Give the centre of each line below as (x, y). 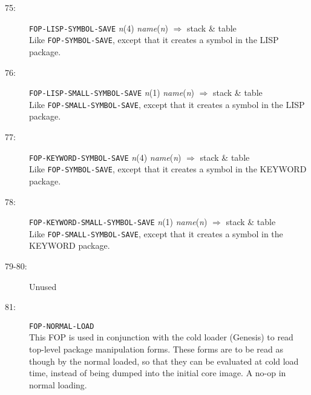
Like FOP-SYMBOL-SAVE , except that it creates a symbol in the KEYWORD (168, 169)
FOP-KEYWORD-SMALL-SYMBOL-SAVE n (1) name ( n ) (118, 222)
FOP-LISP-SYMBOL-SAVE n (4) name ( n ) (99, 28)
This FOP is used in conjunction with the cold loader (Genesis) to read (161, 337)
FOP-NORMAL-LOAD (62, 326)
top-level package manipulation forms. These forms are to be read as (156, 349)
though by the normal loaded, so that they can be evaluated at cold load (164, 361)
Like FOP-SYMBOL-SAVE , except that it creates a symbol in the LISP (154, 40)
